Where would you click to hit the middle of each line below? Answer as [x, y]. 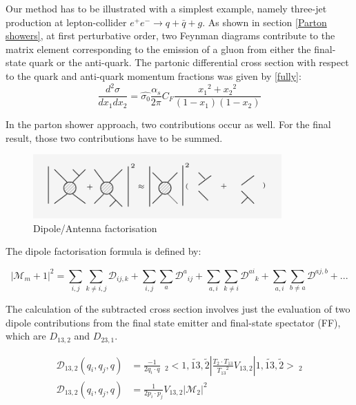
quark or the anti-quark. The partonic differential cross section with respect [189, 62]
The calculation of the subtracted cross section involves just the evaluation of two [178, 308]
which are [26, 336]
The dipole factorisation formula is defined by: [103, 251]
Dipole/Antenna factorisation [95, 228]
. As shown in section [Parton [265, 22]
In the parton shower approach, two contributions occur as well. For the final [168, 124]
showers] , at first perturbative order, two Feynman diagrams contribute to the [170, 35]
